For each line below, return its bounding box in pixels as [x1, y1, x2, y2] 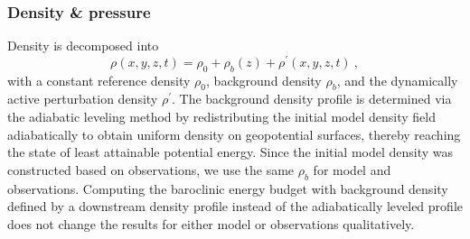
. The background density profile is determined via [171, 89, 452, 108]
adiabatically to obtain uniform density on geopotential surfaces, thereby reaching [7, 124, 461, 143]
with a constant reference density [7, 70, 191, 89]
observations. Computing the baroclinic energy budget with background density [7, 179, 448, 198]
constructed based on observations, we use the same [7, 160, 295, 179]
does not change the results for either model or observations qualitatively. [7, 214, 415, 233]
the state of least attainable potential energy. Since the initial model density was [7, 142, 454, 161]
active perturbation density [7, 89, 158, 108]
